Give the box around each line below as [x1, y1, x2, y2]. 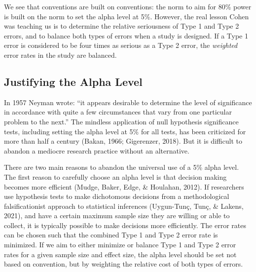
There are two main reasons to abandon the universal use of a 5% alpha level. [4, 162, 239, 172]
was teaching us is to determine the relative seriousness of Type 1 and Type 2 [4, 21, 239, 31]
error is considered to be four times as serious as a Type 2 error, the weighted [4, 40, 238, 50]
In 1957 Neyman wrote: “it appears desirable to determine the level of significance [4, 97, 252, 107]
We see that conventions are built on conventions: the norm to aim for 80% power [4, 1, 252, 11]
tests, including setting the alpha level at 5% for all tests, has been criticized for [4, 126, 246, 136]
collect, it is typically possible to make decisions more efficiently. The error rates [4, 220, 246, 230]
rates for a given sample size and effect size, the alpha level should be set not [4, 249, 237, 259]
